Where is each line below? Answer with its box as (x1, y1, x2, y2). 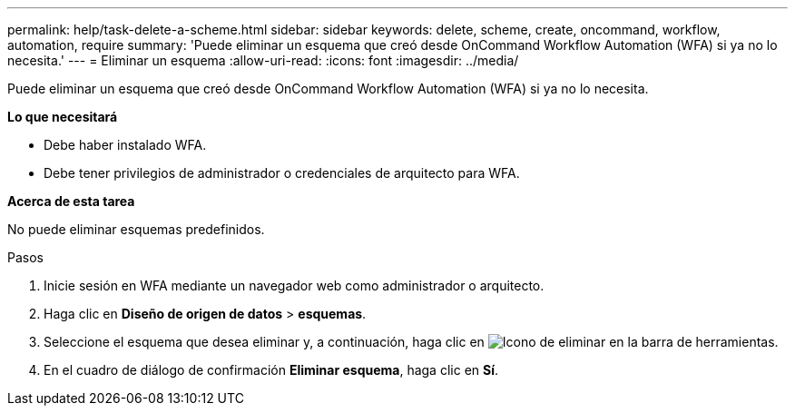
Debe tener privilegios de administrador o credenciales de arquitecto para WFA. (44, 165, 520, 181)
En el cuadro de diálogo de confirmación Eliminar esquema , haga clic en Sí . (44, 362, 499, 378)
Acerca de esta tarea (7, 193, 135, 209)
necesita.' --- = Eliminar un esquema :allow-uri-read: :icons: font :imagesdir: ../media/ (7, 53, 519, 68)
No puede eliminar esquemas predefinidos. (7, 221, 265, 237)
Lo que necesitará (7, 109, 118, 124)
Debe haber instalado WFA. (44, 137, 207, 152)
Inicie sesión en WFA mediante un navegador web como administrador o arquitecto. (44, 278, 545, 293)
